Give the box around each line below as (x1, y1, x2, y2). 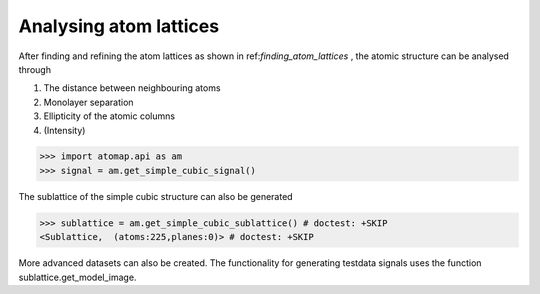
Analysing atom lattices (18, 15, 220, 37)
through (18, 63, 52, 75)
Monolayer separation (43, 96, 134, 108)
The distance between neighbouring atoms (43, 82, 221, 94)
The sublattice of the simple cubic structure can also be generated (18, 190, 294, 202)
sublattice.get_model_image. (18, 271, 137, 283)
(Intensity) (43, 124, 86, 136)
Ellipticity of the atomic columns (43, 110, 175, 122)
